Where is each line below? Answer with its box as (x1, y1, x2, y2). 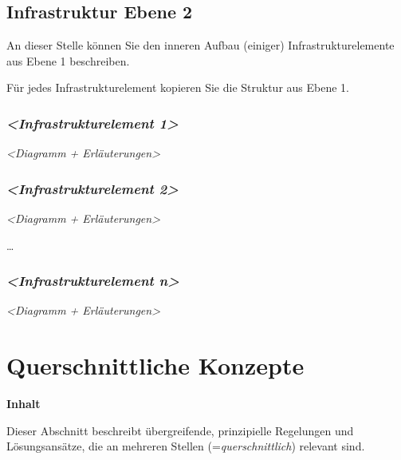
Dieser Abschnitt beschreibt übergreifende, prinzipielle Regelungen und (6, 422, 354, 438)
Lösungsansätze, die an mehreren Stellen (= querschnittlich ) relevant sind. (6, 438, 365, 454)
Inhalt (6, 395, 41, 412)
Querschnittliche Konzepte (6, 349, 305, 382)
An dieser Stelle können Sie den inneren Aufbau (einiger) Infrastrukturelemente (6, 37, 395, 54)
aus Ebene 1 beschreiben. (6, 52, 130, 69)
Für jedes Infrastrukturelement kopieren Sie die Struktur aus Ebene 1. (6, 79, 349, 96)
